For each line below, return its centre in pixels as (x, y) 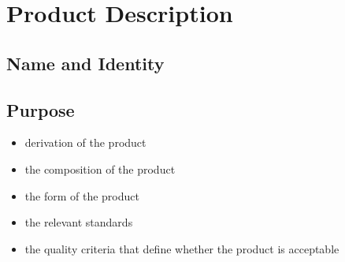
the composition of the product (100, 168)
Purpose (41, 109)
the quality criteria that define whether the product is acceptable (182, 248)
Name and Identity (85, 63)
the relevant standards (79, 222)
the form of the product (82, 195)
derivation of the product (85, 142)
